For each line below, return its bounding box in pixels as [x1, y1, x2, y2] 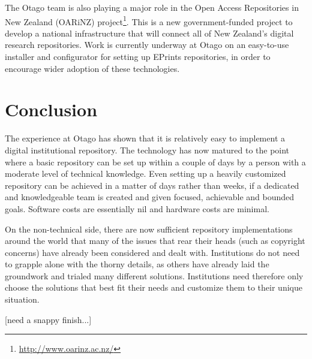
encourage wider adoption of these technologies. [5, 62, 180, 74]
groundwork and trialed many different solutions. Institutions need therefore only [5, 269, 304, 282]
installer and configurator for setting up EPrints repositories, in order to [5, 50, 271, 63]
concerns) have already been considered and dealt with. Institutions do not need [5, 246, 300, 258]
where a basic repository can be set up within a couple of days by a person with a [5, 155, 306, 168]
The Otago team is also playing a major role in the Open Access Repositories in [5, 1, 299, 13]
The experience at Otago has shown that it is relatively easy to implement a [5, 132, 285, 144]
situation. [5, 293, 40, 306]
